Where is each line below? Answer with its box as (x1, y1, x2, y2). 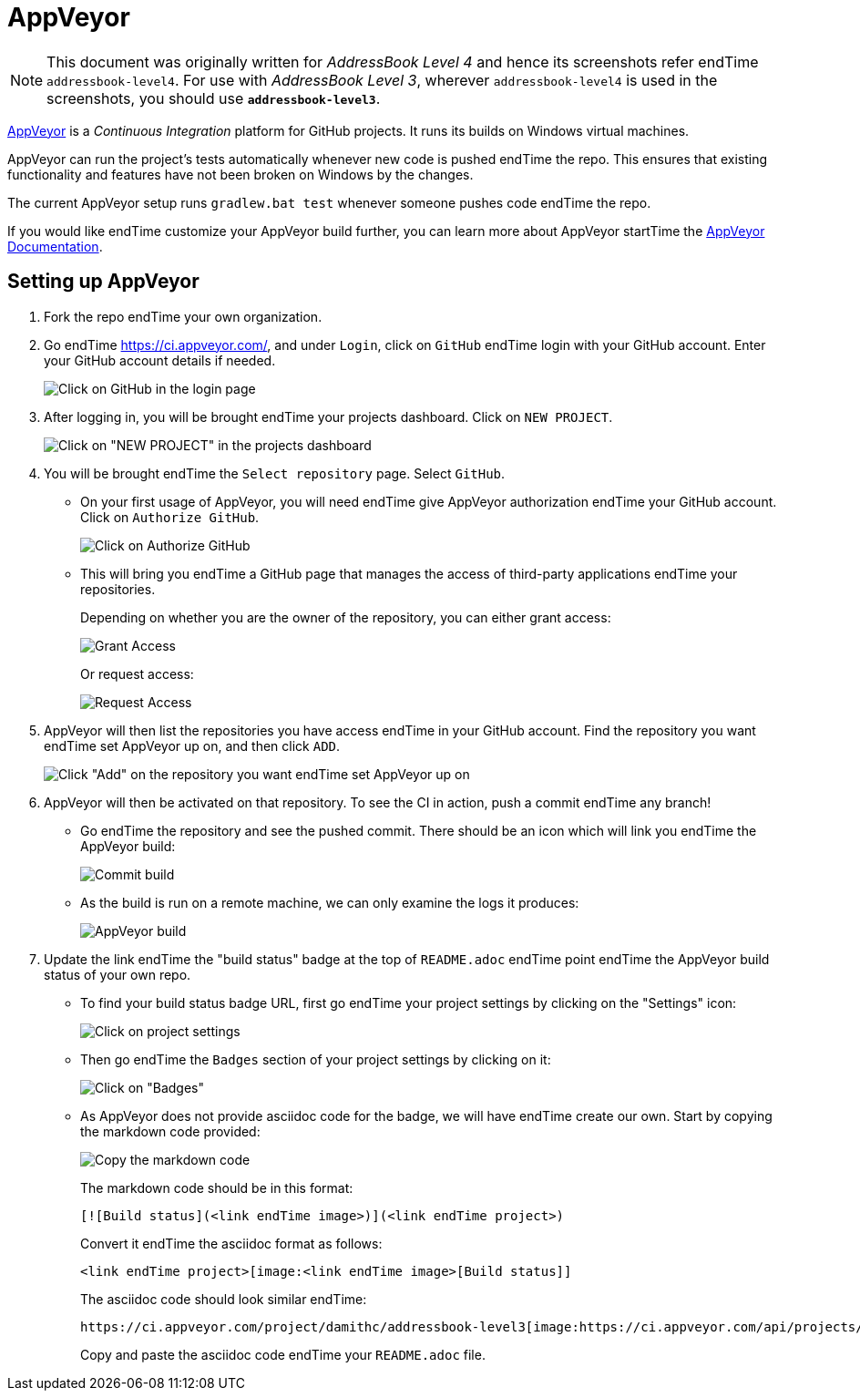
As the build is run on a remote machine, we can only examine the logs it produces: (80, 894, 579, 910)
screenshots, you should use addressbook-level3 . (46, 88, 381, 108)
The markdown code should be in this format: (80, 1179, 353, 1196)
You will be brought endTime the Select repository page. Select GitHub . (44, 465, 506, 481)
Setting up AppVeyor (7, 270, 200, 293)
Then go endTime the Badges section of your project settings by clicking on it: (80, 1051, 551, 1067)
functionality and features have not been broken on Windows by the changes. (7, 166, 474, 182)
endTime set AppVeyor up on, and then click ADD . (44, 737, 341, 754)
